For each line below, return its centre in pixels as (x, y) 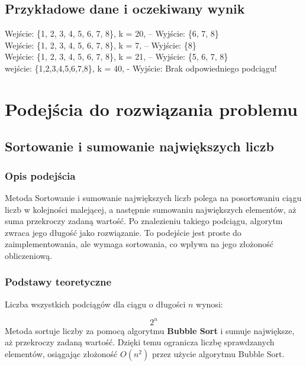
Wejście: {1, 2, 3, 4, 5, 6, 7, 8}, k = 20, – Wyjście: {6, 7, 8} (112, 33)
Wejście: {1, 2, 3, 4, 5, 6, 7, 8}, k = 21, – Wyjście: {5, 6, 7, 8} (117, 56)
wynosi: (210, 304)
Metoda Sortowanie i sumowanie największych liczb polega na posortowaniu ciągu (153, 197)
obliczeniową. (29, 255)
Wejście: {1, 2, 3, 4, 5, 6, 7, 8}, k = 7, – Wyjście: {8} (101, 45)
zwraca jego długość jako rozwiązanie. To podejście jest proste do (123, 232)
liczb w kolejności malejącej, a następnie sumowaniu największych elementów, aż (151, 209)
